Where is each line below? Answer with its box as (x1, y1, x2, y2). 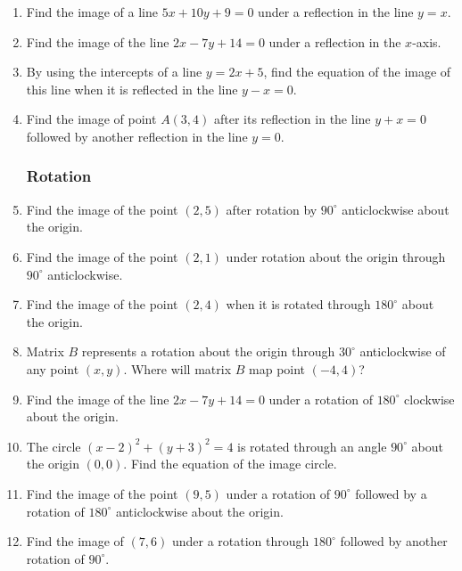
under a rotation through (171, 532, 309, 551)
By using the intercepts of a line (26, 62, 202, 81)
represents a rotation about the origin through (81, 342, 335, 361)
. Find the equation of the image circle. (123, 454, 337, 473)
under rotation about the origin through (226, 247, 446, 265)
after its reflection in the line (213, 110, 371, 128)
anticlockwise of (359, 342, 446, 361)
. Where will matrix (123, 359, 232, 378)
